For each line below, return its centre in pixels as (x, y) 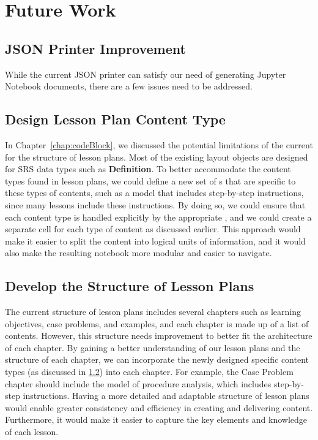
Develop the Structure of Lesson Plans (130, 286)
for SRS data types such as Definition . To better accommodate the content (148, 169)
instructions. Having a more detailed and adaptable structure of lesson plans (166, 396)
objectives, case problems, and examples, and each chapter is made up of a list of (157, 323)
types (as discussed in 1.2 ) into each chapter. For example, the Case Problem (149, 372)
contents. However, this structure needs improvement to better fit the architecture (159, 336)
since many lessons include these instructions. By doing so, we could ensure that (155, 204)
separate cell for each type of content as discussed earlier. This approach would (153, 229)
